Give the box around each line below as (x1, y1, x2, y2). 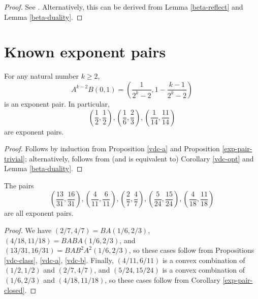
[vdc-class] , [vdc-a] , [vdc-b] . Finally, (4, 254, 114, 265)
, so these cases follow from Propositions (128, 245, 254, 255)
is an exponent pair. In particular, (4, 98, 110, 109)
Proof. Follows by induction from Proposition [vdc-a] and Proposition (4, 143, 220, 154)
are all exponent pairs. (4, 208, 74, 218)
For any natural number (4, 71, 79, 81)
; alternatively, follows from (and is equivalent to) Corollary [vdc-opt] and (24, 153, 254, 163)
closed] (4, 284, 25, 295)
